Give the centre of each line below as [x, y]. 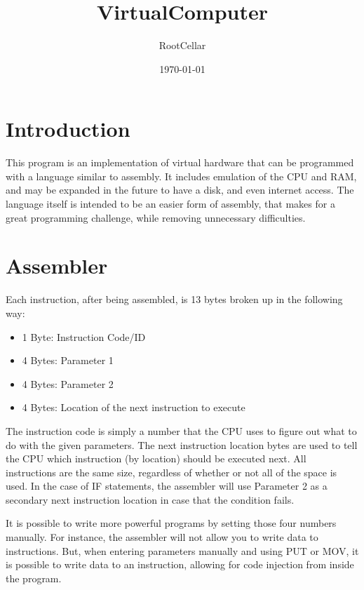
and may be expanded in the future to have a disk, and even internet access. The [180, 190]
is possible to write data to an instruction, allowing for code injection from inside [180, 564]
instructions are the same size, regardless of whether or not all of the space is [171, 472]
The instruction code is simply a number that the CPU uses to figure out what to [181, 430]
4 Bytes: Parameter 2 [68, 383]
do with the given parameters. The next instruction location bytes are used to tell [182, 444]
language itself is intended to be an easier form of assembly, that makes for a [170, 204]
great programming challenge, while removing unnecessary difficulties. [156, 217]
